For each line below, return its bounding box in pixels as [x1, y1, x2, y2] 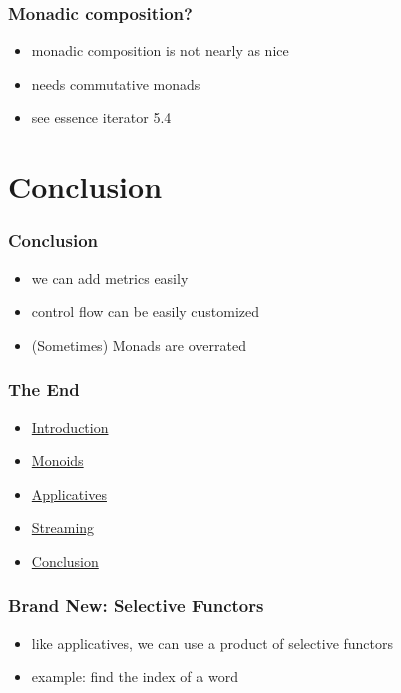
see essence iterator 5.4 [31, 107, 172, 128]
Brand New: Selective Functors [8, 593, 264, 618]
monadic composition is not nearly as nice [31, 40, 289, 61]
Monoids [31, 450, 84, 471]
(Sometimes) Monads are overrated [31, 334, 246, 355]
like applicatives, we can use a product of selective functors [31, 632, 394, 653]
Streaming [31, 517, 95, 538]
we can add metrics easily [31, 267, 189, 288]
